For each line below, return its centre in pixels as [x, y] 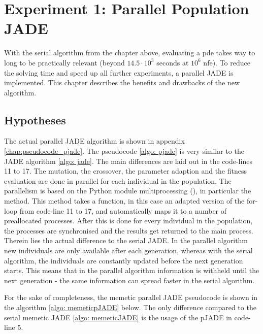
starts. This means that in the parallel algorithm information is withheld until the [132, 270]
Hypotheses [35, 120]
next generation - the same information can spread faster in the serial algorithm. [129, 280]
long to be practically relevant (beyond [64, 62]
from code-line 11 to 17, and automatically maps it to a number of [123, 210]
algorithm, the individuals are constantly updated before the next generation [124, 260]
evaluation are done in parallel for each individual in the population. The [118, 180]
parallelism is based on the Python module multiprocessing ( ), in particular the [128, 191]
